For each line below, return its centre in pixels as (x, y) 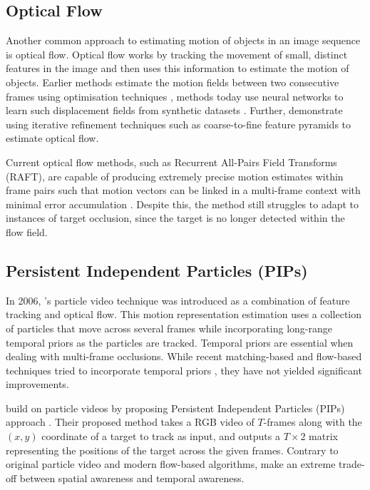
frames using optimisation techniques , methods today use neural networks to (175, 96)
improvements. (37, 384)
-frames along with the (313, 422)
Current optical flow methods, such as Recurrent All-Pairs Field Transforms (171, 162)
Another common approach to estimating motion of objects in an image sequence (183, 40)
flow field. (27, 231)
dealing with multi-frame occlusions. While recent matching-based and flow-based (184, 356)
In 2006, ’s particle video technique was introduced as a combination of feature (178, 300)
